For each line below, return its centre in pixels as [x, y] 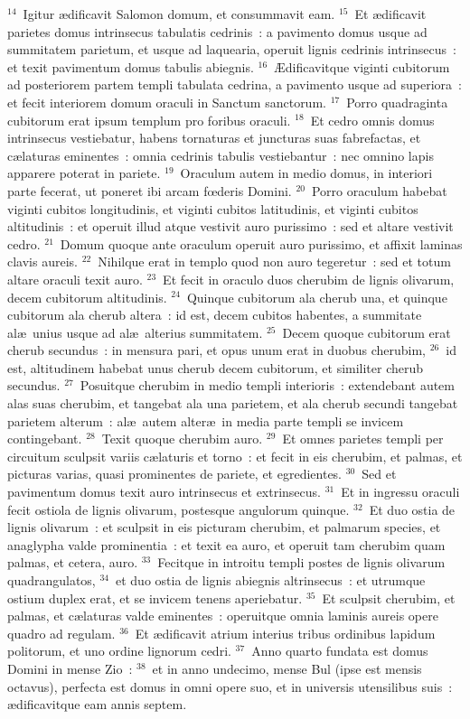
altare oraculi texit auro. [75, 279]
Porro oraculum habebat [379, 190]
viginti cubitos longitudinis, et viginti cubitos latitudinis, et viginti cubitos [213, 208]
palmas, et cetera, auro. [73, 562]
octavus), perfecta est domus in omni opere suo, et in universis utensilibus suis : [230, 686]
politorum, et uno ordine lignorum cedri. [119, 651]
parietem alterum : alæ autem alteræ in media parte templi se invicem [206, 420]
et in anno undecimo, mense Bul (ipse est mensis [287, 668]
